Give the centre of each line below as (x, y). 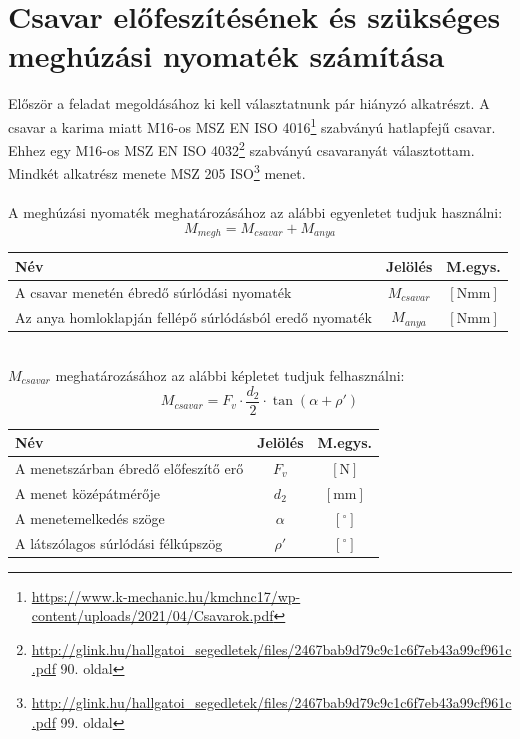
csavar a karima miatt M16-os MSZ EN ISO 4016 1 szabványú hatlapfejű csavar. (252, 125)
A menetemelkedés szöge (90, 517)
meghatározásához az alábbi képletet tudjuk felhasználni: (230, 375)
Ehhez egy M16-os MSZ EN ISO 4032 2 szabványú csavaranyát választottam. (241, 148)
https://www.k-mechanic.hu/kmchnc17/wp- (166, 595)
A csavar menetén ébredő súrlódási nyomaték (153, 291)
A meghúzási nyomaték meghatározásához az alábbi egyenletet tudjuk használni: (255, 212)
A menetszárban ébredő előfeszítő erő (129, 468)
